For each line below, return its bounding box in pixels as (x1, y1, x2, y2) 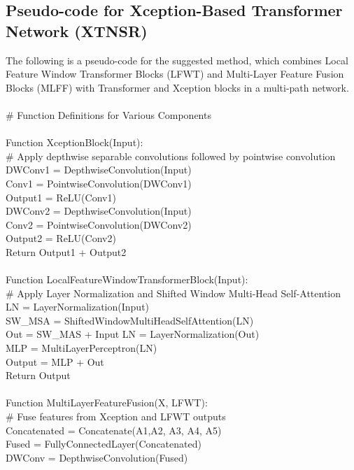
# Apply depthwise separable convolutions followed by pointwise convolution (6, 148, 336, 163)
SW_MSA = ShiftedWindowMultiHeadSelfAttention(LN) (6, 313, 254, 327)
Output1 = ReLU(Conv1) (6, 190, 116, 204)
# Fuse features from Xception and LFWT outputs (6, 409, 226, 424)
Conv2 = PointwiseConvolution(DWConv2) (6, 217, 192, 232)
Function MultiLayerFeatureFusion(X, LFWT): (6, 395, 208, 410)
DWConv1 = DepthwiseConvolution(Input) (6, 162, 192, 177)
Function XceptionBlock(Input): (6, 135, 143, 150)
